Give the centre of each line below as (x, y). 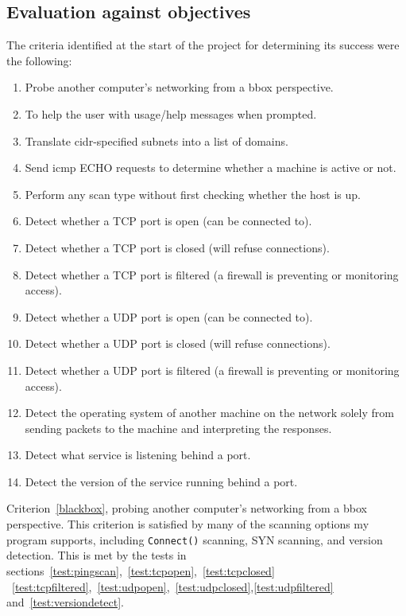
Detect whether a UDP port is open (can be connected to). (169, 316)
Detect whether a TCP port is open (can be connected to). (168, 221)
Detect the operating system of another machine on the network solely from (209, 413)
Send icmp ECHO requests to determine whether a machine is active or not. (211, 168)
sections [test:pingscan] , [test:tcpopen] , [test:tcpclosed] (141, 570)
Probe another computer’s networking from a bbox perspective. (179, 87)
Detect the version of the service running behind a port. (161, 481)
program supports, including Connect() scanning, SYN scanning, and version (195, 539)
